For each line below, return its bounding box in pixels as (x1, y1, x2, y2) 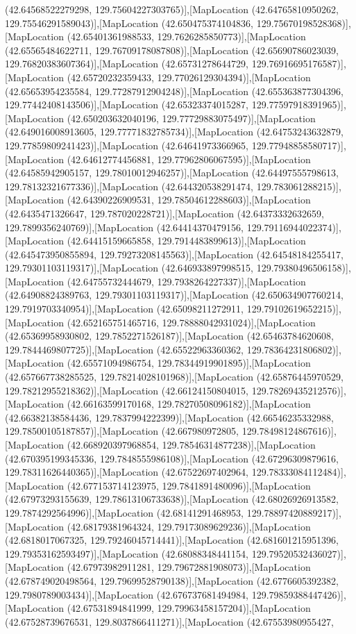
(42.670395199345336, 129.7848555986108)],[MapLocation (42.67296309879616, (5, 451, 339, 465)
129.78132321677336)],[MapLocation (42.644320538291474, (5, 178, 254, 193)
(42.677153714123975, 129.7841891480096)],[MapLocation (67, 478, 311, 492)
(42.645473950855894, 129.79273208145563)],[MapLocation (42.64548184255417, (5, 247, 344, 261)
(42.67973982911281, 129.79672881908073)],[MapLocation (67, 560, 311, 574)
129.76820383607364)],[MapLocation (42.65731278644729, (5, 56, 249, 71)
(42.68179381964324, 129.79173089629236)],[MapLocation (67, 519, 311, 533)
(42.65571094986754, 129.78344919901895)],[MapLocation (67, 356, 311, 370)
